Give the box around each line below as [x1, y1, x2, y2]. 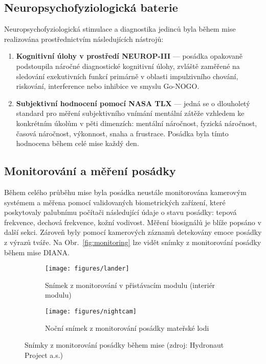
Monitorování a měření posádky [4, 163, 176, 179]
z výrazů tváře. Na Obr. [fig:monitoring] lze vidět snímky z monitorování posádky [4, 236, 261, 247]
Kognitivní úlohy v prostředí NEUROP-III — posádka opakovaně [16, 51, 242, 61]
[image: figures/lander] [45, 265, 129, 273]
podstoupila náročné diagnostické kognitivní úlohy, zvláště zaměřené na [16, 60, 240, 71]
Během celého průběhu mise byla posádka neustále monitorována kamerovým [4, 186, 247, 197]
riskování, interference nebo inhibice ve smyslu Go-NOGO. [16, 81, 199, 91]
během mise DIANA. [4, 247, 70, 257]
